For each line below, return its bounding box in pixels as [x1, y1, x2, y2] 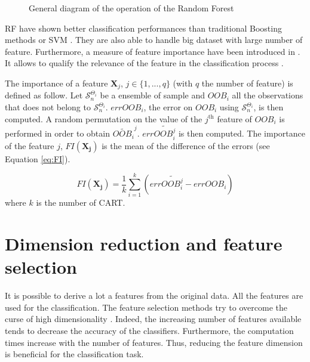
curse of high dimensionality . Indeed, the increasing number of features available [5, 313, 302, 325]
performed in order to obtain [5, 127, 110, 140]
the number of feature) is [201, 76, 293, 89]
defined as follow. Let [5, 89, 83, 101]
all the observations [232, 89, 303, 101]
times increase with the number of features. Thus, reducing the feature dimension [5, 336, 303, 348]
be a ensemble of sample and [100, 89, 205, 101]
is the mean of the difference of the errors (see [102, 139, 270, 151]
